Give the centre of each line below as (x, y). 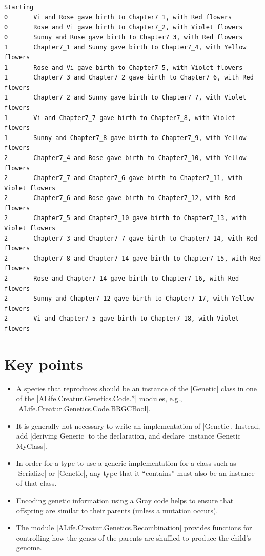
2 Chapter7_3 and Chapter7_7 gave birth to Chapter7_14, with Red (131, 238)
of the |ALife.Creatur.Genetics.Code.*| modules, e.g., (99, 398)
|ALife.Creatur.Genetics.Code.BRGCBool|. (83, 408)
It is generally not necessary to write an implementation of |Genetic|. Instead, (138, 425)
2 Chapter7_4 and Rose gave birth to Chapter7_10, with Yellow (125, 158)
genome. (29, 548)
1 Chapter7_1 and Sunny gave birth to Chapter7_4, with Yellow (125, 47)
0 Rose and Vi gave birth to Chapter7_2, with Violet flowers (124, 27)
